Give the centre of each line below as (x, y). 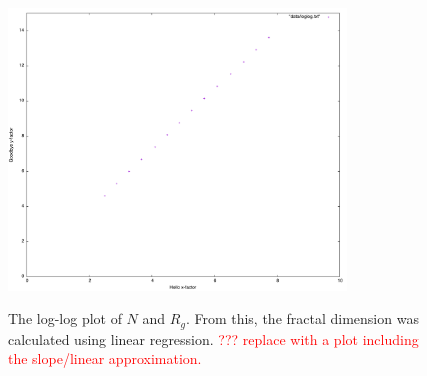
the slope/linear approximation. (105, 358)
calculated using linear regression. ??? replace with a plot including (213, 338)
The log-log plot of (65, 318)
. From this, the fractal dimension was (302, 318)
